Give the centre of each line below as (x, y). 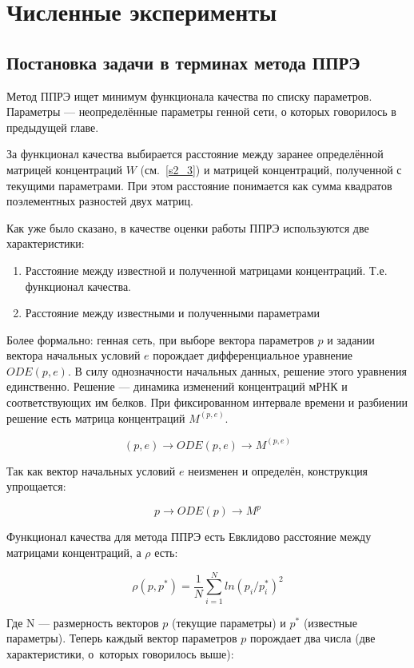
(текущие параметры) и (229, 622)
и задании (351, 339)
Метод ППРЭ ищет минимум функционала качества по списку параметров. (189, 95)
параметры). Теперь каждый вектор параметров (122, 638)
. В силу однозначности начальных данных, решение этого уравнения (237, 370)
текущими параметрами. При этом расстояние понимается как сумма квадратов (199, 185)
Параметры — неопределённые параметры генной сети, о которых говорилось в (201, 111)
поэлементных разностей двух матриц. (100, 201)
